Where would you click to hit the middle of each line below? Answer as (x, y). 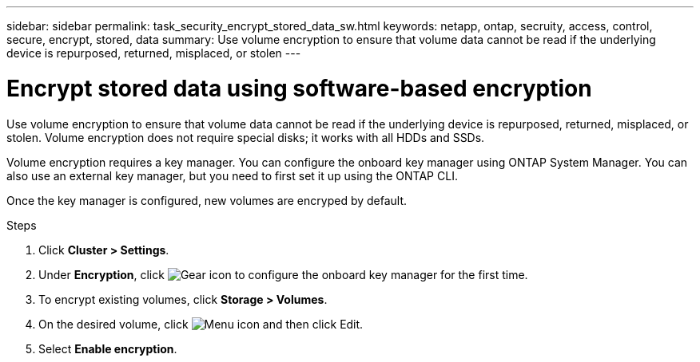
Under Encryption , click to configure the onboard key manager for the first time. (283, 274)
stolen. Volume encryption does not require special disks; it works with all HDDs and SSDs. (246, 137)
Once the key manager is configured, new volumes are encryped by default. (207, 200)
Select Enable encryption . (108, 348)
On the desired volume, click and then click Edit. (201, 324)
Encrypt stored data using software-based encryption (299, 88)
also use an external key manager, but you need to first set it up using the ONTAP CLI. (232, 175)
